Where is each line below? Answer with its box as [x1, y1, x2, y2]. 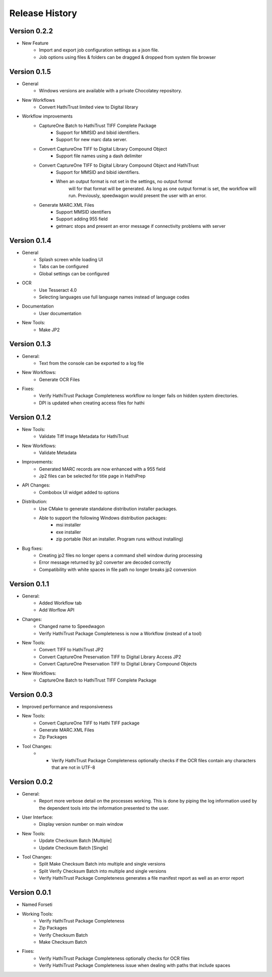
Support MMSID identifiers [56, 209, 111, 215]
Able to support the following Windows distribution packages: [39, 515, 167, 521]
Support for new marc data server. [56, 137, 127, 143]
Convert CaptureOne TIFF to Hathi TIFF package [39, 720, 140, 726]
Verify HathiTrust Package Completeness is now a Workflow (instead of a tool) [39, 630, 202, 636]
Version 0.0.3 [9, 690, 53, 699]
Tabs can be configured [39, 264, 89, 270]
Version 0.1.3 [9, 340, 51, 348]
